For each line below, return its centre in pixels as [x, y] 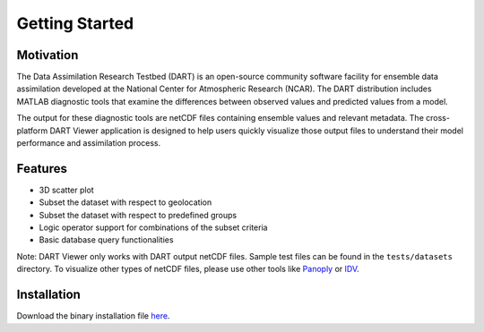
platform [32, 131]
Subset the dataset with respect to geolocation [125, 202]
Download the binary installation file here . [93, 316]
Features [42, 169]
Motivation [48, 55]
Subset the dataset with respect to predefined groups [138, 215]
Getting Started [75, 23]
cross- [438, 118]
